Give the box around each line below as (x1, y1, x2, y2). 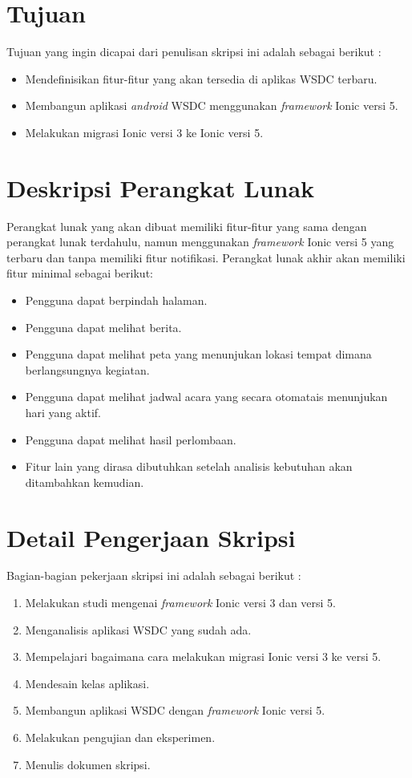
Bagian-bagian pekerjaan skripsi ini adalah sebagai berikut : (6, 567, 301, 584)
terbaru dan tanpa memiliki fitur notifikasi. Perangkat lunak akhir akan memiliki (6, 249, 406, 265)
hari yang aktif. (25, 403, 101, 420)
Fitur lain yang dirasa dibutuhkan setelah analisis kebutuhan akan (25, 458, 353, 475)
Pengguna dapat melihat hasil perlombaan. (25, 431, 236, 448)
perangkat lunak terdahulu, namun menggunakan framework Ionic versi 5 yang (6, 233, 394, 250)
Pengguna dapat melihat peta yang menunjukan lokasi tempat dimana (25, 346, 372, 363)
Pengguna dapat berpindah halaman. (25, 292, 208, 308)
